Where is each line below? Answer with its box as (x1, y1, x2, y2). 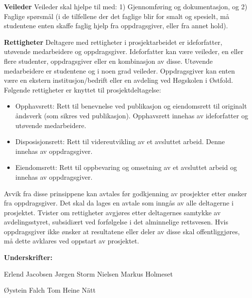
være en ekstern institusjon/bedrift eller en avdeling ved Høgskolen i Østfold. (4, 75, 233, 85)
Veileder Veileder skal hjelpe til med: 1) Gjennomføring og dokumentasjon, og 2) (4, 1, 248, 11)
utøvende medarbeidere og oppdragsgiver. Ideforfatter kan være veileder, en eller (4, 46, 244, 56)
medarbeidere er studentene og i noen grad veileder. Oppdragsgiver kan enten (4, 65, 235, 75)
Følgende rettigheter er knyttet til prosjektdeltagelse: (4, 84, 161, 94)
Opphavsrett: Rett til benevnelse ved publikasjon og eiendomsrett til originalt (15, 101, 247, 111)
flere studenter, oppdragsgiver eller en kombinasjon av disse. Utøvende (4, 56, 213, 66)
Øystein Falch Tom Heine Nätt (4, 285, 96, 295)
